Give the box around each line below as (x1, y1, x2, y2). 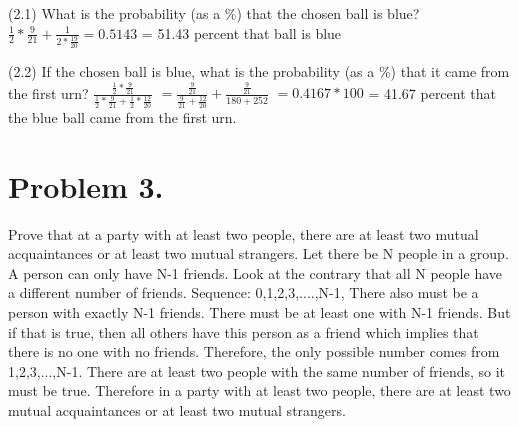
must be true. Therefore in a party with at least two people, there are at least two (8, 380, 511, 401)
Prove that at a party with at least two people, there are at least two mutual (8, 223, 479, 244)
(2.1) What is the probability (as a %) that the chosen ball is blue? (8, 3, 420, 23)
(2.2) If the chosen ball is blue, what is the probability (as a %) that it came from (8, 61, 510, 82)
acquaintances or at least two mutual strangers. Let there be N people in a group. (8, 243, 509, 264)
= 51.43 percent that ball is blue (141, 22, 342, 43)
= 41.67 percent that (368, 82, 496, 103)
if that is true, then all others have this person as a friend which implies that (8, 321, 479, 342)
